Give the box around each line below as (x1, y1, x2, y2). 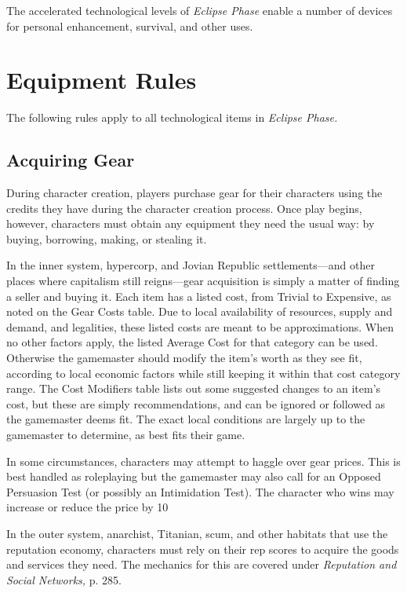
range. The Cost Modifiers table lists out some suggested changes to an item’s (6, 380, 381, 397)
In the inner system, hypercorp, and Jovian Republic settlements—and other (6, 257, 375, 273)
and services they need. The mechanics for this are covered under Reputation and (6, 556, 397, 573)
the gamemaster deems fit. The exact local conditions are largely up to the (6, 411, 365, 427)
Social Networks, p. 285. (6, 571, 122, 588)
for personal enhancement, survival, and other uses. (6, 17, 253, 34)
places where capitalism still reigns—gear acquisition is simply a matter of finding (6, 273, 400, 289)
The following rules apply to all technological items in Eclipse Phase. (6, 109, 338, 126)
